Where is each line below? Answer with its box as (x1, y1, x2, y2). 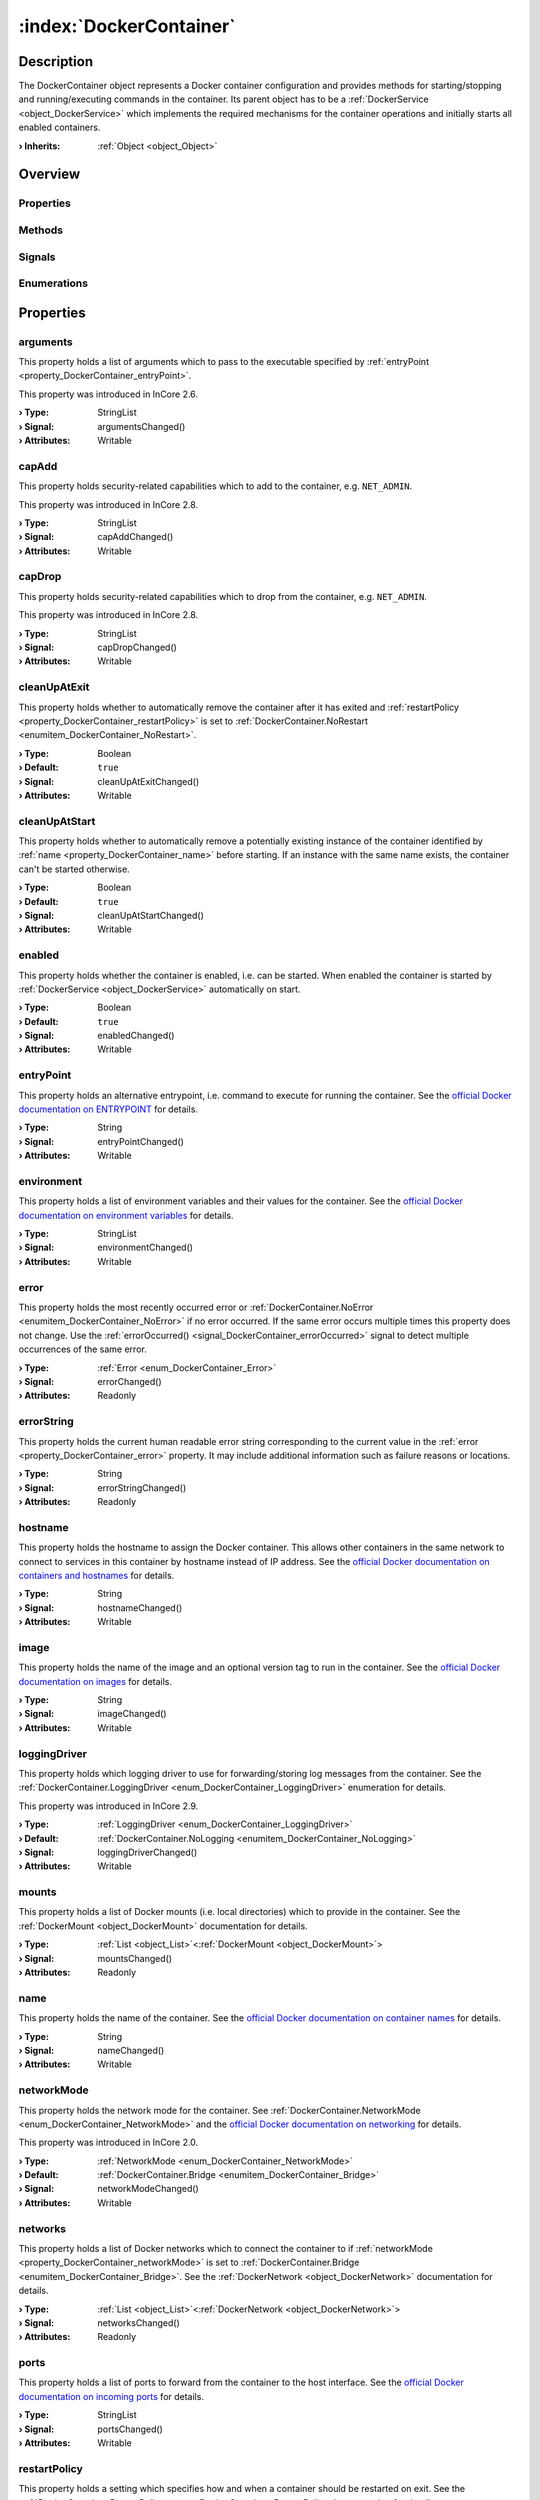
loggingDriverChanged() (97, 1846, 198, 1858)
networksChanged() (97, 2316, 180, 2329)
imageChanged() (97, 1708, 167, 1720)
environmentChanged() (97, 1241, 194, 1254)
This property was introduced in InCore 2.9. (18, 1800, 199, 1812)
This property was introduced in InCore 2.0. (18, 2136, 199, 2149)
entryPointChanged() (97, 1135, 185, 1147)
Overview (18, 166, 81, 183)
